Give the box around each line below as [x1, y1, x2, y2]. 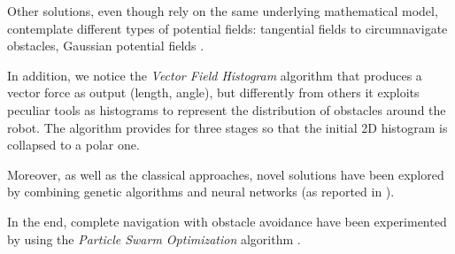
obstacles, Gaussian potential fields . [7, 36, 204, 55]
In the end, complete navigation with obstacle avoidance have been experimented [7, 212, 447, 230]
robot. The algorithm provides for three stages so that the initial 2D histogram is [7, 118, 448, 136]
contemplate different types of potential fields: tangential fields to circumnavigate [7, 19, 448, 37]
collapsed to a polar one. [7, 135, 140, 154]
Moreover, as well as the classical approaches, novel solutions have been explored [7, 165, 444, 183]
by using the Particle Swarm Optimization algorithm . [7, 229, 301, 248]
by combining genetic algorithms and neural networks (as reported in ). [7, 182, 395, 201]
